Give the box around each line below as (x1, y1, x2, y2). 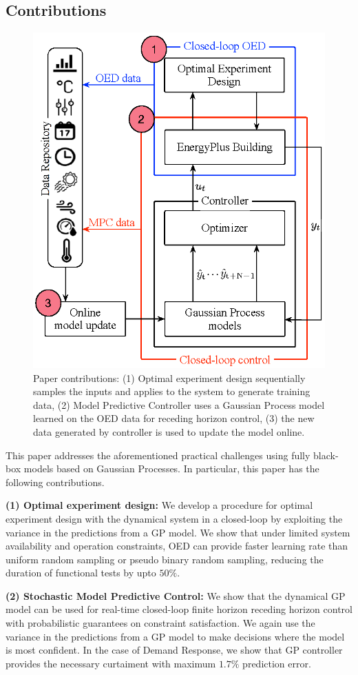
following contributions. (6, 474, 105, 489)
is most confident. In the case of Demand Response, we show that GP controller (6, 643, 343, 657)
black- (313, 447, 339, 462)
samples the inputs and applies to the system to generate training (33, 384, 310, 399)
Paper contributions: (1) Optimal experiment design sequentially (33, 370, 306, 385)
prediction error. (242, 656, 311, 670)
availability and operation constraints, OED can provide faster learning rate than (6, 538, 348, 553)
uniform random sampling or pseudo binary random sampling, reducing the (6, 552, 324, 566)
